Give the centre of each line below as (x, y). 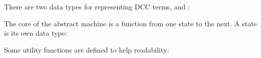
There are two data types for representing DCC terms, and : (97, 6)
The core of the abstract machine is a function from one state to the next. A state (130, 23)
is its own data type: (36, 33)
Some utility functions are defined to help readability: (87, 49)
